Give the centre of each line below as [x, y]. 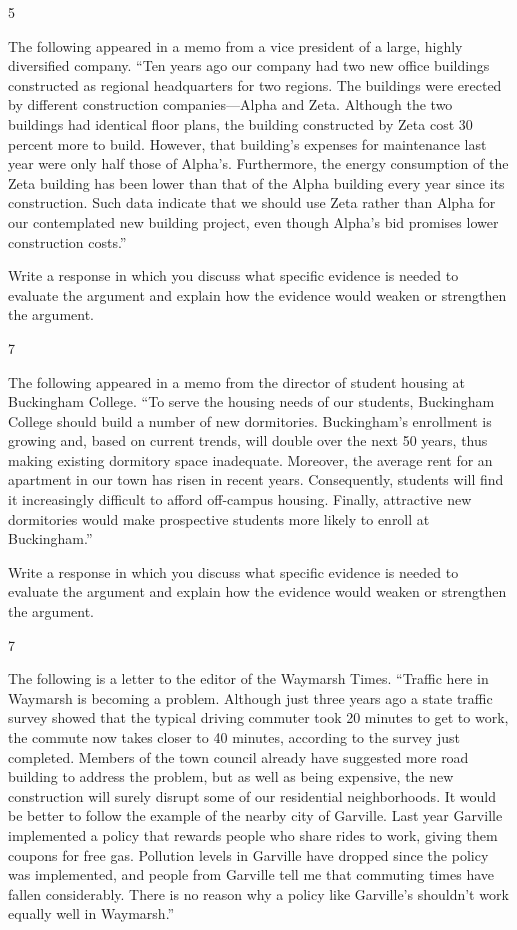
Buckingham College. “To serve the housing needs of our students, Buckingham [251, 401]
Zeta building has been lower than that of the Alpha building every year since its [256, 182]
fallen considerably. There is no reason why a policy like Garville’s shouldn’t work [258, 893]
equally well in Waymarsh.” [91, 913]
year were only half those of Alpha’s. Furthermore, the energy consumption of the [258, 163]
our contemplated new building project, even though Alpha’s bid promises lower [253, 221]
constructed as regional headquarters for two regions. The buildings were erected [255, 84]
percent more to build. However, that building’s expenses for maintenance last [247, 143]
